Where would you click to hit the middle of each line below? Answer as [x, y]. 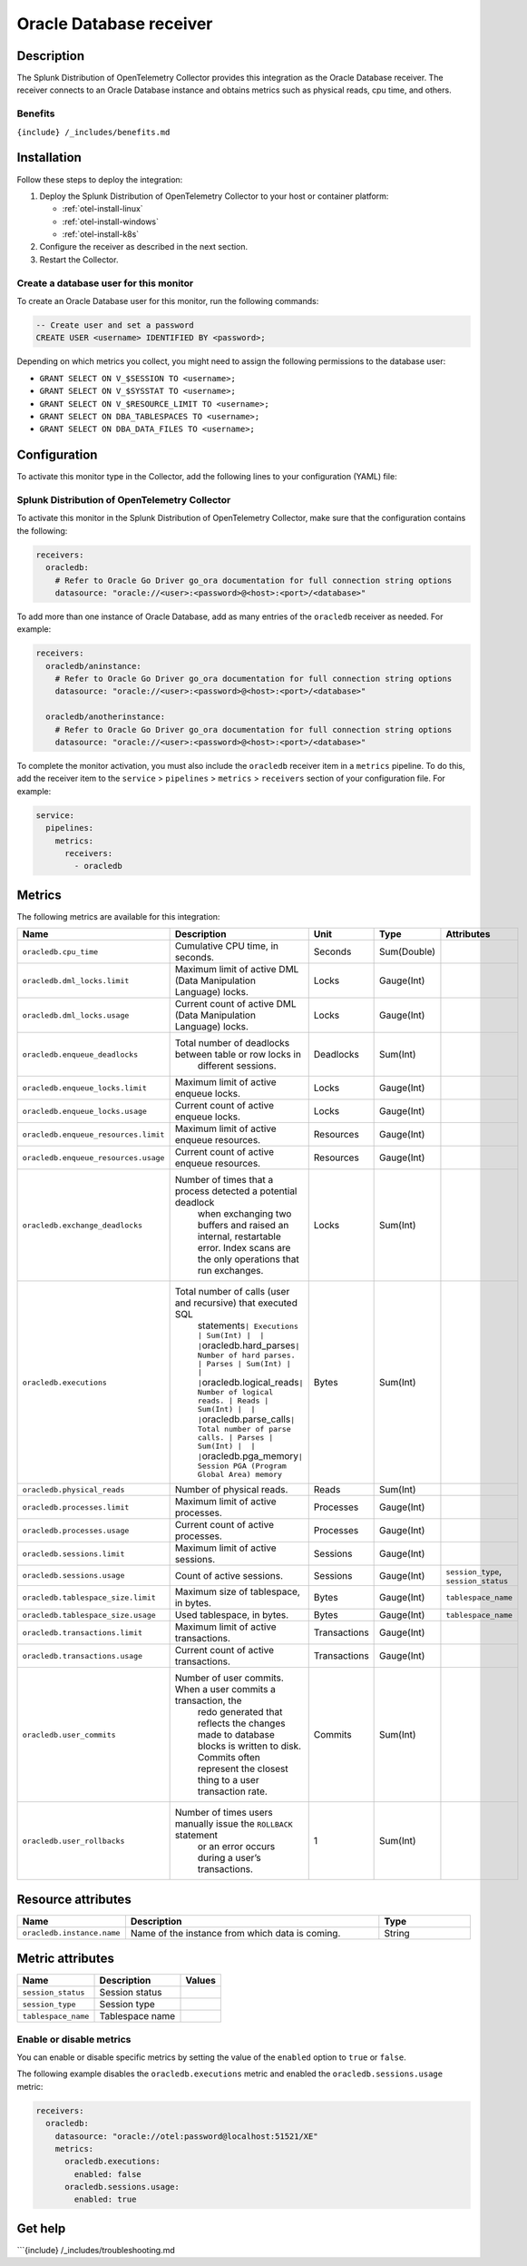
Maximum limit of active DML [237, 970]
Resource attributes [74, 1899]
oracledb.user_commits [69, 1734]
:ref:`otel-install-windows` [110, 222]
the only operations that [248, 1259]
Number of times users [224, 1813]
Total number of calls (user [232, 1292]
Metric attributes [66, 1959]
